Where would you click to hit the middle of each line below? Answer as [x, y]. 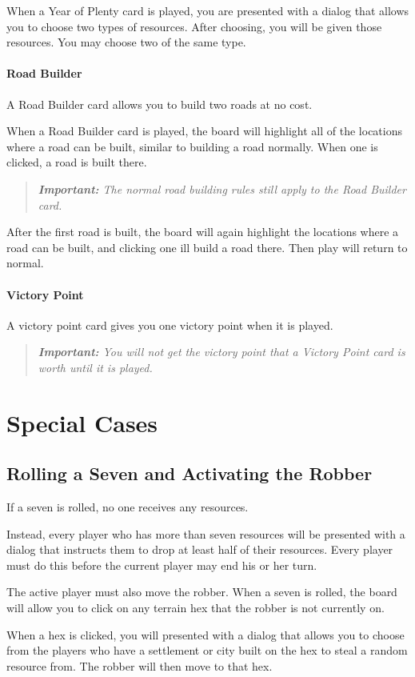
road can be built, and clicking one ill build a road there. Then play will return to [207, 247]
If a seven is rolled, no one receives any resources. [128, 507]
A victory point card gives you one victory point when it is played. [170, 324]
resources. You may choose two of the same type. [126, 42]
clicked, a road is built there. [77, 162]
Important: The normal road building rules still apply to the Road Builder [222, 188]
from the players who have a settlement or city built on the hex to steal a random [207, 650]
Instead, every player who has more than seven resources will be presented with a [206, 533]
